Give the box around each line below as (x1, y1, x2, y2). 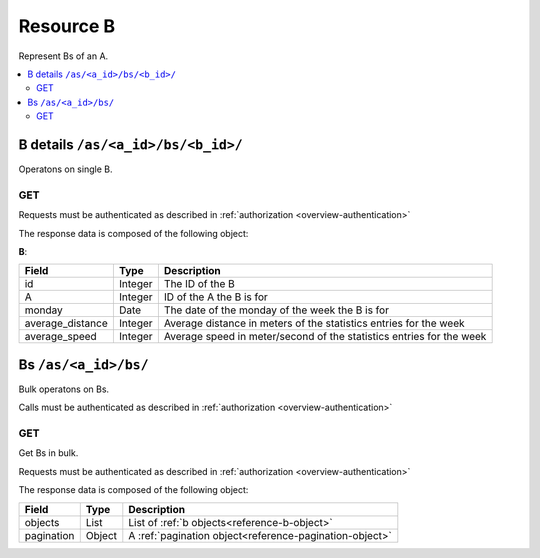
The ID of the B (163, 277, 235, 291)
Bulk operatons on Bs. (18, 383, 110, 395)
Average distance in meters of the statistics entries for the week (163, 316, 465, 330)
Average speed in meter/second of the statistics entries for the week (163, 330, 487, 344)
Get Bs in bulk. (18, 447, 79, 459)
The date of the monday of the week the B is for (163, 303, 390, 317)
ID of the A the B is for (163, 290, 269, 304)
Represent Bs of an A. (18, 50, 109, 62)
